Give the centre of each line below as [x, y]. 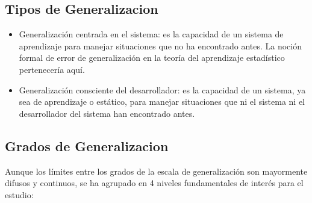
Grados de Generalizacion [87, 145]
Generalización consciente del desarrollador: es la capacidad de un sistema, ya [162, 89]
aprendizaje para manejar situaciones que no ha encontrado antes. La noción [161, 45]
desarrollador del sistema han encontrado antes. [107, 113]
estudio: [19, 194]
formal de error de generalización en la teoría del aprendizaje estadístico [152, 58]
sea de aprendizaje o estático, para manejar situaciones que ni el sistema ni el [162, 101]
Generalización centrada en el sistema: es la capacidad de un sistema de [151, 34]
